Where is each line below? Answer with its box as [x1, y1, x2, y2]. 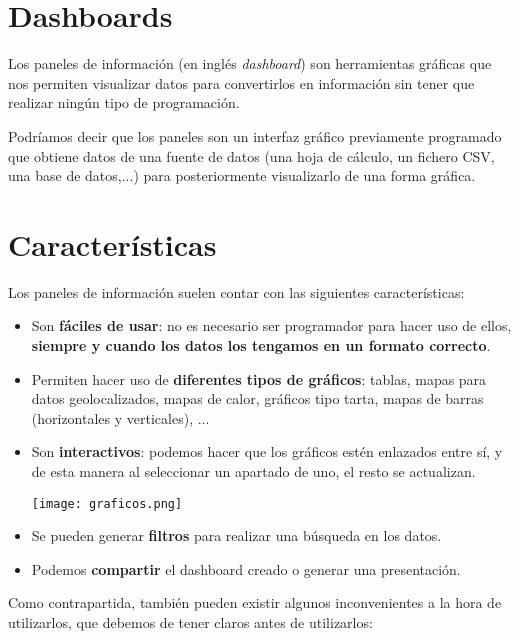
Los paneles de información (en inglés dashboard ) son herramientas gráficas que [8, 53, 492, 74]
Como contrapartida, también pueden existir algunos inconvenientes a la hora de [8, 592, 502, 613]
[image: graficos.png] [31, 496, 183, 511]
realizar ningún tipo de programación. [8, 92, 240, 113]
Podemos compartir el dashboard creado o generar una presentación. [31, 558, 461, 579]
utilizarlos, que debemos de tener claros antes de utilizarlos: [8, 612, 373, 632]
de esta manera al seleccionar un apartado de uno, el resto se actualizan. [31, 460, 476, 481]
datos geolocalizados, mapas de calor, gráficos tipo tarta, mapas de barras [31, 388, 484, 409]
